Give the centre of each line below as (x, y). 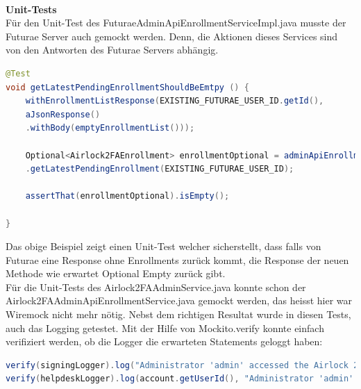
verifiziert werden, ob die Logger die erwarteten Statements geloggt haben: (164, 341)
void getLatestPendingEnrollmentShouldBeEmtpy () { (127, 87)
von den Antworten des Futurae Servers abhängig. (112, 50)
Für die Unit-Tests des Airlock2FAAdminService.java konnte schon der (156, 287)
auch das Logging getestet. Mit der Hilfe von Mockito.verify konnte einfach (165, 328)
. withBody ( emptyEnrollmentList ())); (110, 128)
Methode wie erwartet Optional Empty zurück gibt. (116, 273)
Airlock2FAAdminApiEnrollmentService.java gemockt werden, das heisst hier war (179, 300)
